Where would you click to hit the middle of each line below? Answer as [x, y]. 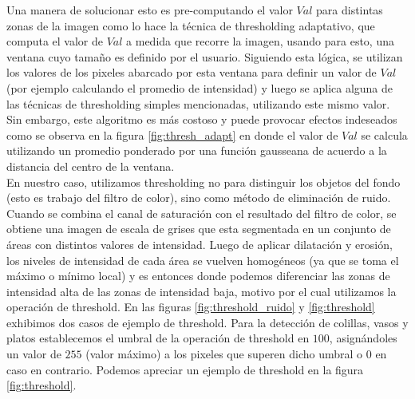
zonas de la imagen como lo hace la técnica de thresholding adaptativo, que [191, 25]
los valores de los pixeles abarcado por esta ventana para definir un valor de [192, 72]
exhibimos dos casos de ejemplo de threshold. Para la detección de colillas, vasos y [207, 322]
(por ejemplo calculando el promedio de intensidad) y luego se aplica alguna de [200, 87]
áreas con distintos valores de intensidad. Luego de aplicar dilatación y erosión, [200, 244]
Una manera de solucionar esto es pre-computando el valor [150, 10]
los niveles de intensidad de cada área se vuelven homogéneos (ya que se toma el [203, 260]
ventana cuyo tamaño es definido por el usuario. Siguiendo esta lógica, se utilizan [205, 56]
